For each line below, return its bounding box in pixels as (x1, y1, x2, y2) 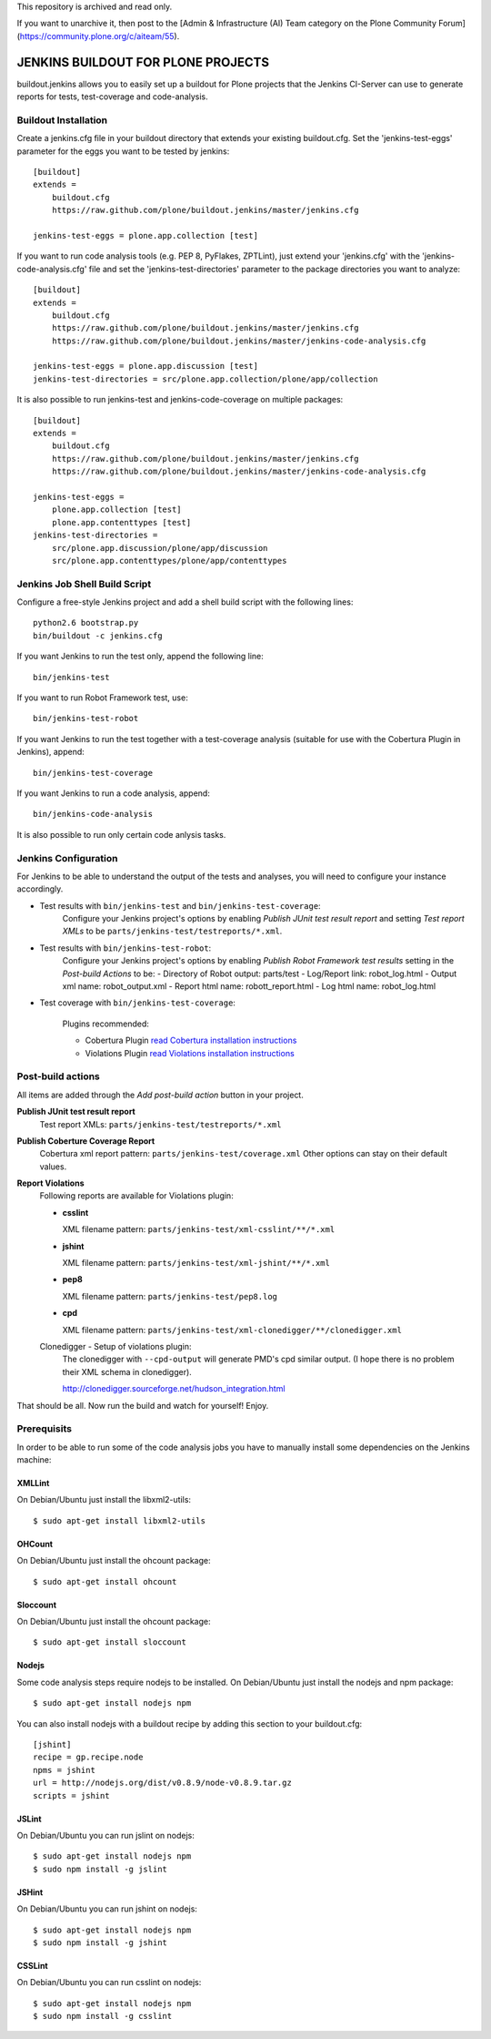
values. (39, 1161, 67, 1172)
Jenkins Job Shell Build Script (16, 577, 152, 590)
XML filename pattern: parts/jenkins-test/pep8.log (62, 1290, 277, 1301)
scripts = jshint (33, 1790, 110, 1800)
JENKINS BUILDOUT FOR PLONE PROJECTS (16, 55, 270, 70)
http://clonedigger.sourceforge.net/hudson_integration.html (62, 1383, 286, 1394)
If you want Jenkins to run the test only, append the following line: (16, 651, 264, 662)
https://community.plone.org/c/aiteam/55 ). (19, 30, 180, 41)
